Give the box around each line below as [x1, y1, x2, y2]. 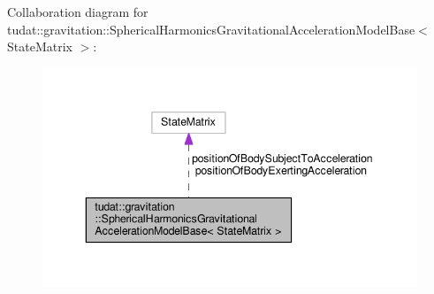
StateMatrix [7, 37, 72, 56]
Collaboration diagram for [7, 3, 148, 20]
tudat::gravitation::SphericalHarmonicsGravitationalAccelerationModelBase [7, 19, 415, 38]
